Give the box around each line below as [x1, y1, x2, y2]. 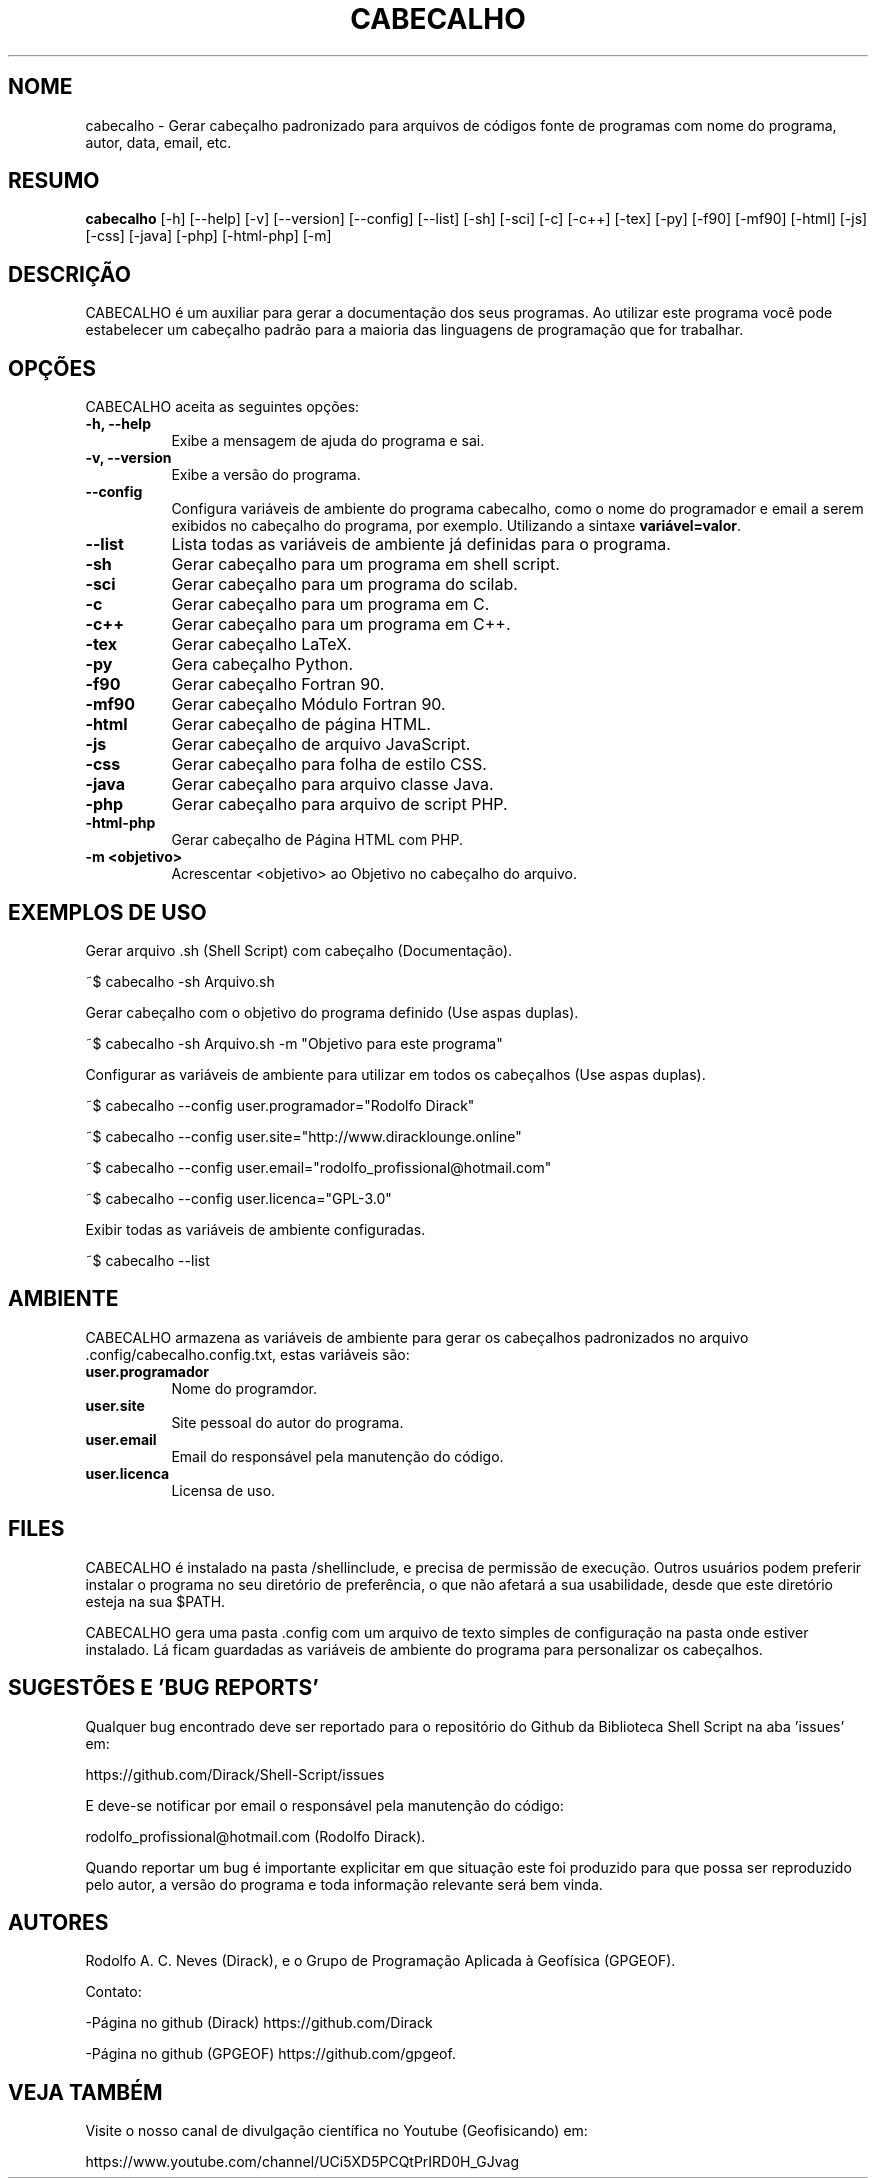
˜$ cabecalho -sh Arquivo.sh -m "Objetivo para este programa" [85, 1034, 503, 1052]
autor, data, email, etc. [85, 133, 232, 151]
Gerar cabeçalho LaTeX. [171, 634, 352, 655]
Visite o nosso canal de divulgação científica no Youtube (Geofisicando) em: [85, 2122, 588, 2140]
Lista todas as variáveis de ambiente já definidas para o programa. [171, 534, 671, 555]
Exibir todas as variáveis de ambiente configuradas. [85, 1220, 426, 1238]
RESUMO [8, 168, 100, 194]
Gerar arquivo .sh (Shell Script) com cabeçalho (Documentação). [85, 941, 513, 959]
